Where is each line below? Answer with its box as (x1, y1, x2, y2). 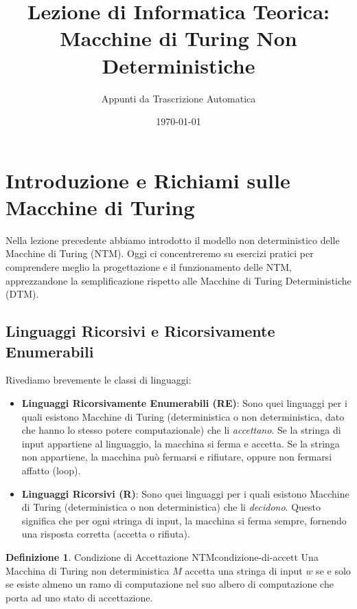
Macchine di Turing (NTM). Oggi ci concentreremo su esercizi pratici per (5, 246, 314, 261)
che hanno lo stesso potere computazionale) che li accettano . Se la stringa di (21, 423, 341, 437)
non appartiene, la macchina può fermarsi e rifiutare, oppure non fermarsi (21, 450, 332, 464)
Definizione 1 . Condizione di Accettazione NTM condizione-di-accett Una (5, 549, 319, 564)
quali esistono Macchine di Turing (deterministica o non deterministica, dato (21, 409, 345, 423)
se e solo (316, 563, 351, 577)
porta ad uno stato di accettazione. (5, 590, 153, 604)
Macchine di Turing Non (60, 24, 297, 52)
